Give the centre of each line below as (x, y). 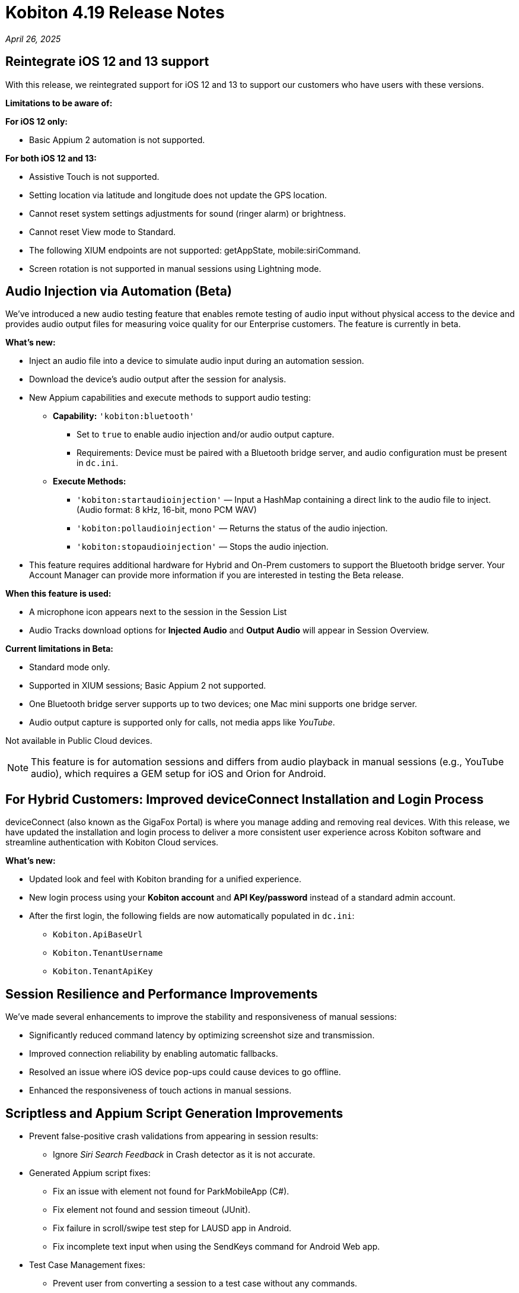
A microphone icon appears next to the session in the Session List (158, 612)
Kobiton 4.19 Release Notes (115, 12)
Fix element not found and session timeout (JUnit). (152, 1209)
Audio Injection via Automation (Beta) (119, 291)
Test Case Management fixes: (87, 1265)
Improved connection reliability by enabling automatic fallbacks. (154, 1054)
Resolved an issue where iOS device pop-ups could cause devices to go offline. (185, 1072)
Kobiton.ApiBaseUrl (98, 935)
